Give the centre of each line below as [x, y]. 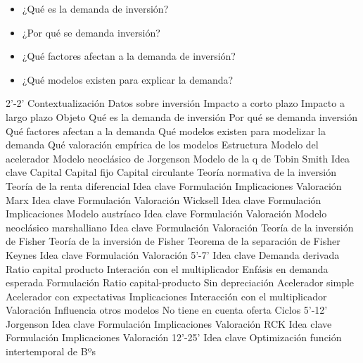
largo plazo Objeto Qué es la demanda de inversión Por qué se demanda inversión [181, 116]
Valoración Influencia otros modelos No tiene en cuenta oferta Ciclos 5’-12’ [167, 310]
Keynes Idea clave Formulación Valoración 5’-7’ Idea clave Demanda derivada [173, 254]
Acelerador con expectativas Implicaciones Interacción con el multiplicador [166, 296]
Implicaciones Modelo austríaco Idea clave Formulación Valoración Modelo [166, 214]
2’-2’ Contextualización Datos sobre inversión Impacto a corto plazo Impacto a [175, 103]
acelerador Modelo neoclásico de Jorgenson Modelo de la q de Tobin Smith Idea [178, 158]
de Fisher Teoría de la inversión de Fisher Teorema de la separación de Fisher [173, 241]
